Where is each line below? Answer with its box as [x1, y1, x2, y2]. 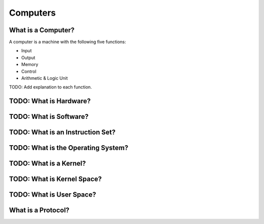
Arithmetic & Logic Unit [21, 75, 68, 81]
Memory [21, 62, 39, 67]
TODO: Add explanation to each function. [9, 84, 92, 90]
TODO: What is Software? [9, 112, 89, 121]
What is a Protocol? [9, 206, 69, 215]
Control [21, 68, 37, 74]
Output [21, 54, 35, 61]
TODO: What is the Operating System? [9, 144, 129, 152]
